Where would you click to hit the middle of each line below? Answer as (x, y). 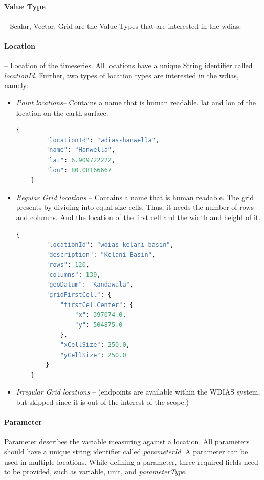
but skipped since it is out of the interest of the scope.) (102, 402)
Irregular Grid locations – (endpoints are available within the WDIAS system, (138, 392)
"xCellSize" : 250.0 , (95, 345)
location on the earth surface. (62, 112)
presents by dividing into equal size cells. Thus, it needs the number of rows (135, 207)
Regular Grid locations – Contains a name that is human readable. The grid (135, 197)
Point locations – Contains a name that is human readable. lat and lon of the (136, 102)
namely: (16, 85)
